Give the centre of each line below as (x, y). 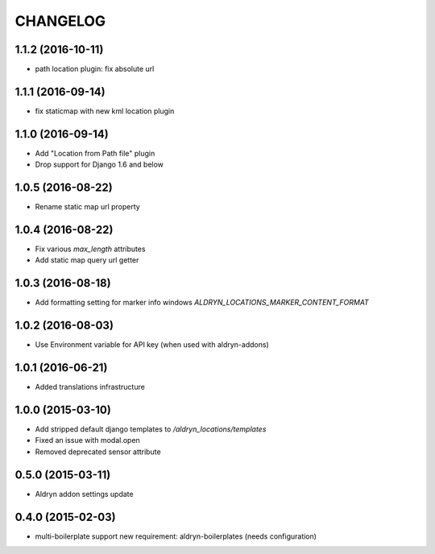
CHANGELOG (60, 21)
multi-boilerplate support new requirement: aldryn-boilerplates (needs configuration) (176, 536)
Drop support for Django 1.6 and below (99, 164)
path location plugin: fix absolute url (95, 69)
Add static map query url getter (87, 260)
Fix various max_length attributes (90, 249)
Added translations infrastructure (90, 387)
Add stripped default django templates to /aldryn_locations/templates (151, 429)
